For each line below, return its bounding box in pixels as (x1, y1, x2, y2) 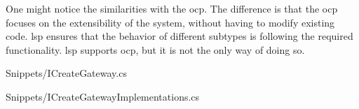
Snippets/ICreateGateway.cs (6, 66, 127, 80)
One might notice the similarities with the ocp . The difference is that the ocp (6, 1, 338, 15)
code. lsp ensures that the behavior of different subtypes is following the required (6, 29, 353, 43)
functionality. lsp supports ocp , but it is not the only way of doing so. (6, 42, 305, 57)
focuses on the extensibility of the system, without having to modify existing (6, 15, 335, 29)
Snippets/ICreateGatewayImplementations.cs (6, 89, 200, 103)
